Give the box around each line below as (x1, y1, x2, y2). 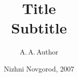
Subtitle (11, 17, 67, 38)
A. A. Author (19, 46, 58, 57)
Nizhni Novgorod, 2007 (3, 63, 74, 73)
